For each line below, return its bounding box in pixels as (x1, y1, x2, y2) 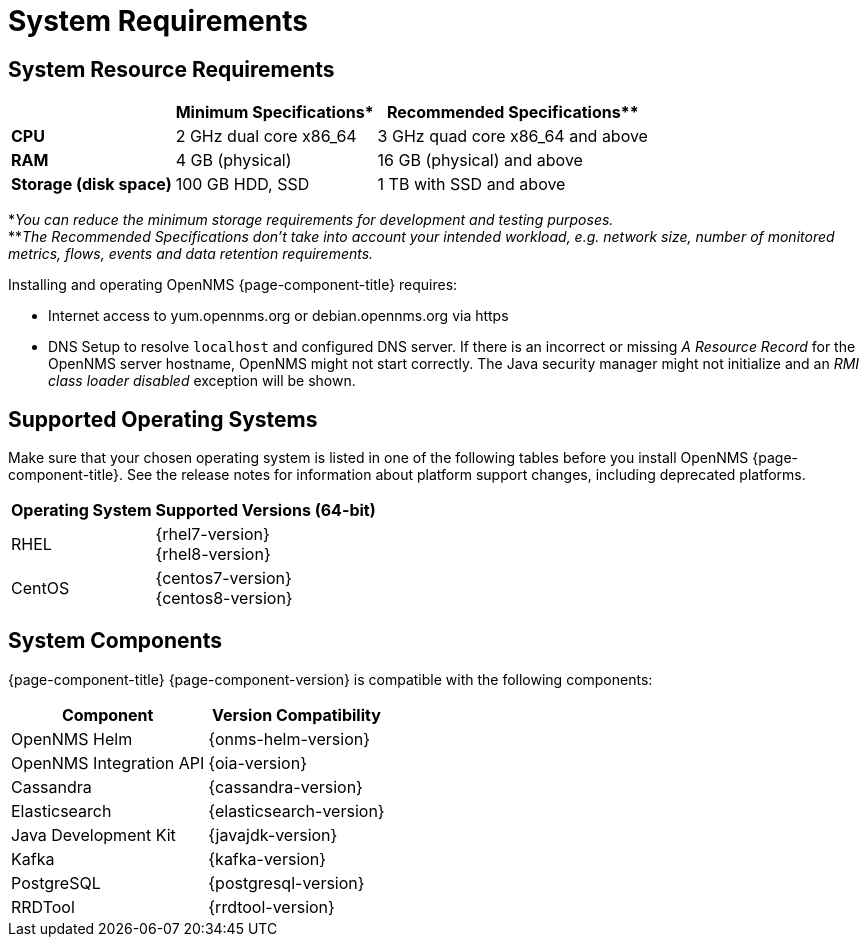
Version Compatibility (212, 704, 381, 725)
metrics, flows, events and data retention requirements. (8, 245, 374, 263)
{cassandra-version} (208, 776, 363, 797)
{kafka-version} (208, 848, 327, 869)
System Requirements (8, 4, 308, 38)
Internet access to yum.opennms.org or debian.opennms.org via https (48, 307, 509, 325)
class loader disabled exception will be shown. (48, 372, 356, 390)
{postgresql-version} (208, 872, 365, 893)
